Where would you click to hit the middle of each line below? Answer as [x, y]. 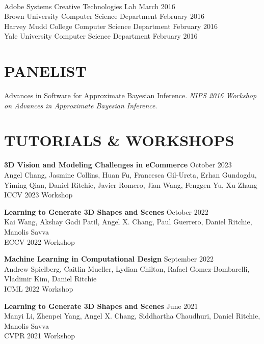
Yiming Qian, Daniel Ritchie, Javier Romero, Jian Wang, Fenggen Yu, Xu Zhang [131, 184]
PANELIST [45, 71]
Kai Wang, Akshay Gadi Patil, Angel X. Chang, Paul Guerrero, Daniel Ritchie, [128, 222]
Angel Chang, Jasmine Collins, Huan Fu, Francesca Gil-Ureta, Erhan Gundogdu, [130, 175]
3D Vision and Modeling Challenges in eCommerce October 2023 [118, 165]
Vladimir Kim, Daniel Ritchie [50, 279]
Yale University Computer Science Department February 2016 [101, 36]
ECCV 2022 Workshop [39, 241]
